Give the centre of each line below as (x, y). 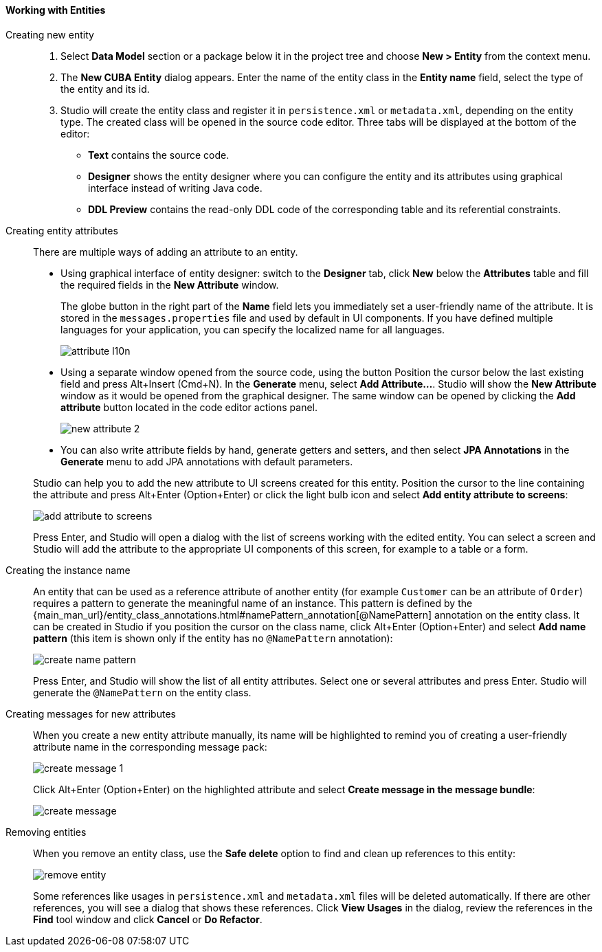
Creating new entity (50, 34)
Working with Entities (56, 10)
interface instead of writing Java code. (175, 188)
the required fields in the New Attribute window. (170, 285)
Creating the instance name (68, 570)
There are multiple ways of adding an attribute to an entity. (166, 252)
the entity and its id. (105, 89)
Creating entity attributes (62, 230)
